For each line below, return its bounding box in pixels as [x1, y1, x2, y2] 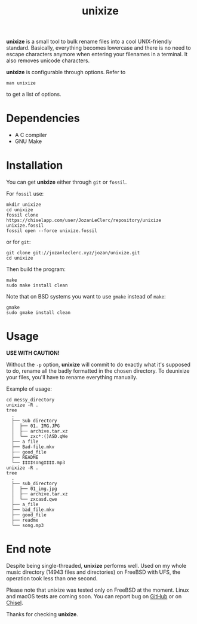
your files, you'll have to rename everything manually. [6, 374, 138, 381]
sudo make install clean [6, 282, 68, 288]
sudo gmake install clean [6, 310, 70, 316]
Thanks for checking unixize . [6, 610, 79, 617]
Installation [6, 159, 63, 172]
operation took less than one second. [6, 574, 98, 582]
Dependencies [6, 112, 80, 125]
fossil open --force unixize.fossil [6, 228, 97, 234]
